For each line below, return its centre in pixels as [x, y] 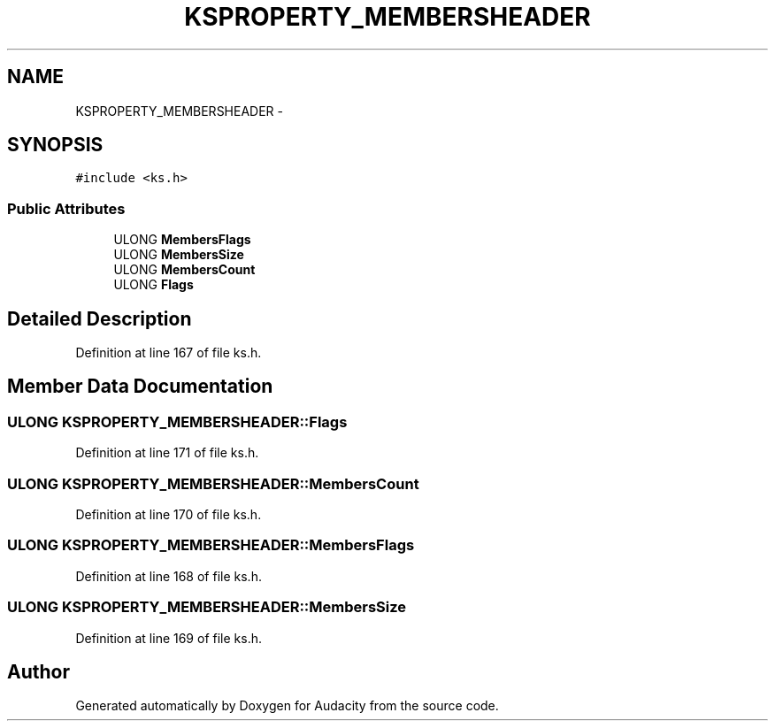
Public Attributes [66, 208]
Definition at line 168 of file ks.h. [169, 576]
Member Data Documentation [140, 387]
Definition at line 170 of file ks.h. [169, 514]
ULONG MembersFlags [182, 240]
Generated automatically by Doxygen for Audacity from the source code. [287, 706]
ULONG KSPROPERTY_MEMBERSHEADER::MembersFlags [211, 545]
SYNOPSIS [55, 145]
